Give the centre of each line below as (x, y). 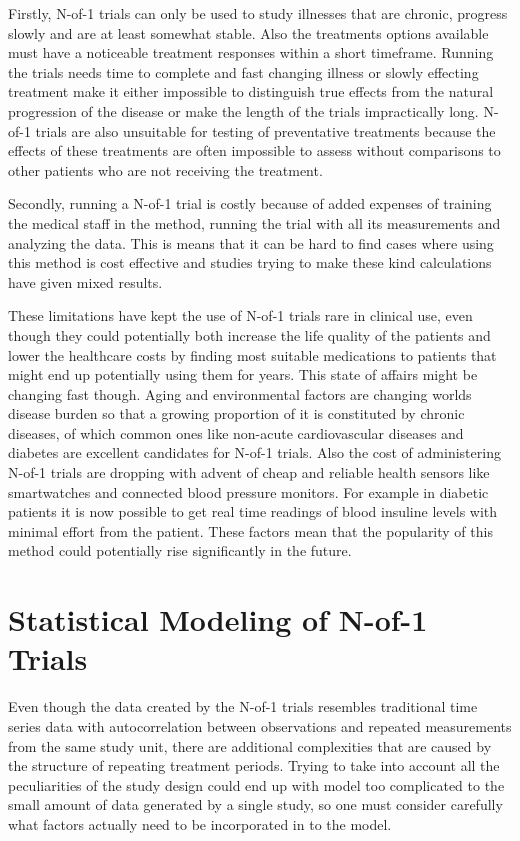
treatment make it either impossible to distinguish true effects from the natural (251, 91)
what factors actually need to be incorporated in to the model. (200, 823)
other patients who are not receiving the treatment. (165, 169)
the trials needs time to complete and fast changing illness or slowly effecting (243, 71)
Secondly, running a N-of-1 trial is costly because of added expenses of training (250, 203)
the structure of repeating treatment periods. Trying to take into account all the (254, 765)
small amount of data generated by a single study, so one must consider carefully (255, 804)
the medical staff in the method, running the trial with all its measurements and (254, 222)
